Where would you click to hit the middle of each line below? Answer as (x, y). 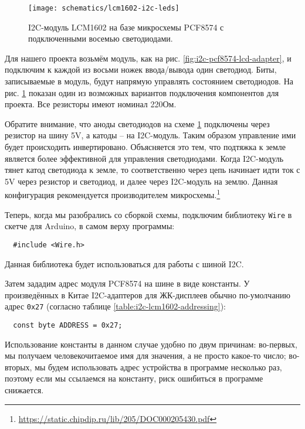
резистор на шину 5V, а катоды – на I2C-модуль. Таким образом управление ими (150, 135)
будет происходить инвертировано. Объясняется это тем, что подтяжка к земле (145, 147)
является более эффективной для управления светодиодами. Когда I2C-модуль (144, 158)
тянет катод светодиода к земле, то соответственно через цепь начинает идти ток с (152, 170)
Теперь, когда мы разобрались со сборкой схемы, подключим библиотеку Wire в (148, 214)
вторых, (18, 367)
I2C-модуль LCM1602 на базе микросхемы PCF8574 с (126, 27)
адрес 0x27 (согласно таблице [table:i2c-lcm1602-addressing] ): (116, 306)
